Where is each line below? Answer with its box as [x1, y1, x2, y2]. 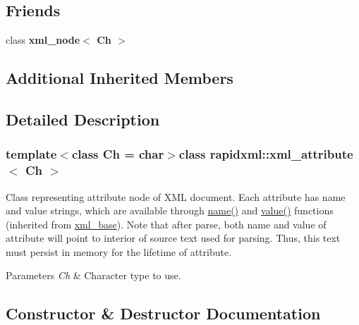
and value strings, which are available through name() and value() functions [6, 203, 334, 218]
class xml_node [6, 32, 80, 47]
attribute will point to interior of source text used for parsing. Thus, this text [6, 231, 341, 245]
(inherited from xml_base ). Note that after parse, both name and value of [6, 216, 327, 231]
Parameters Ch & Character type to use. [6, 268, 181, 283]
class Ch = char [71, 145, 164, 163]
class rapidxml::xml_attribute [178, 145, 353, 163]
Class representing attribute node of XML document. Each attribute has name [6, 189, 346, 204]
